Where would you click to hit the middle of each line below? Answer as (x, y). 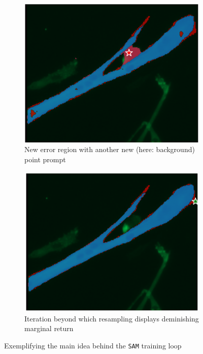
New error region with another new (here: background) (110, 149)
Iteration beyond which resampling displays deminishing (112, 318)
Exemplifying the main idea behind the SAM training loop (93, 345)
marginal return (49, 328)
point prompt (45, 159)
